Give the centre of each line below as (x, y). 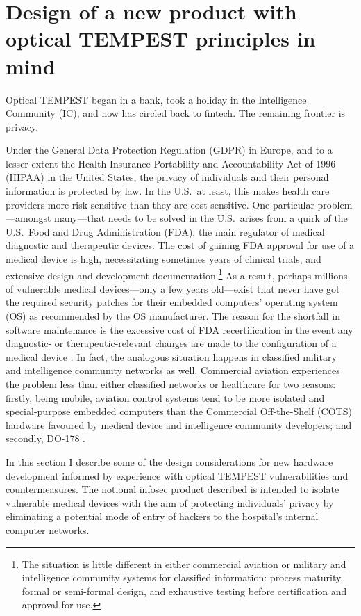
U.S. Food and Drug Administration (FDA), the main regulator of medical (165, 231)
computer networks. (48, 529)
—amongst (28, 218)
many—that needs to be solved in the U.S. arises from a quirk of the (201, 218)
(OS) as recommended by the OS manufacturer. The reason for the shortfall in (173, 316)
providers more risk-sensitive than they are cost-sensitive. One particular (160, 204)
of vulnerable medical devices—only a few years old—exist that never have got (173, 288)
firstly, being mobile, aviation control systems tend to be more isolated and (165, 397)
